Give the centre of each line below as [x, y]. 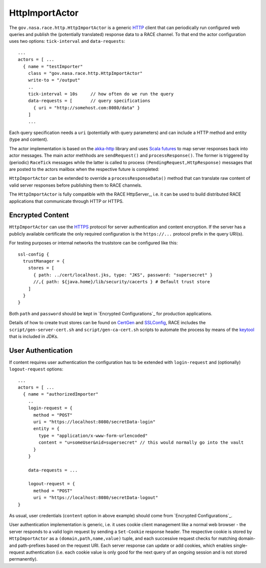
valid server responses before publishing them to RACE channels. [76, 185]
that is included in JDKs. [34, 336]
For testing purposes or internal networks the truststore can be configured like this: [94, 243]
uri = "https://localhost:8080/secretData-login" [94, 422]
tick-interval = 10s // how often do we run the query [101, 94]
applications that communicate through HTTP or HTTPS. [66, 201]
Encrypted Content [39, 215]
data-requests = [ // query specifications [89, 101]
